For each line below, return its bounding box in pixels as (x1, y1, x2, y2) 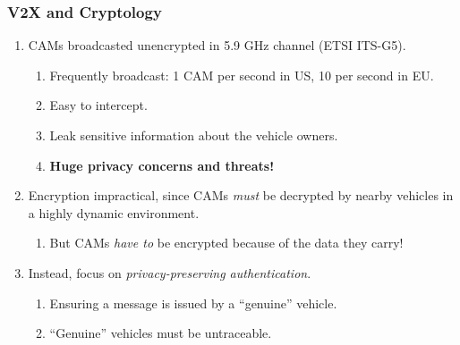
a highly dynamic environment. (28, 203, 200, 222)
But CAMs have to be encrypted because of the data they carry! (49, 233, 404, 252)
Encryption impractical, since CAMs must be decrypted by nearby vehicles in (28, 186, 454, 205)
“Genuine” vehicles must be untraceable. (49, 324, 272, 342)
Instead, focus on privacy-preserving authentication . (28, 263, 311, 282)
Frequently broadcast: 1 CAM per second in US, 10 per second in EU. (49, 65, 434, 84)
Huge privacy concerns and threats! (49, 156, 275, 174)
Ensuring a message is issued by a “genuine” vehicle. (49, 293, 337, 312)
